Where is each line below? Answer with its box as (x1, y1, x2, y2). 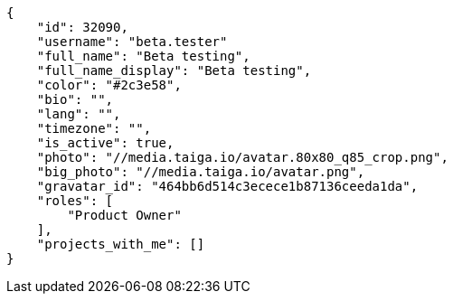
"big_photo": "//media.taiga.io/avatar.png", (36, 165, 365, 179)
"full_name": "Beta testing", (36, 49, 250, 63)
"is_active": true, (36, 136, 175, 150)
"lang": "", (36, 107, 121, 121)
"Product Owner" (67, 208, 182, 222)
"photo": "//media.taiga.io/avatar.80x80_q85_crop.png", (36, 150, 448, 165)
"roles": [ (36, 193, 114, 208)
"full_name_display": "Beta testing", (36, 63, 312, 78)
